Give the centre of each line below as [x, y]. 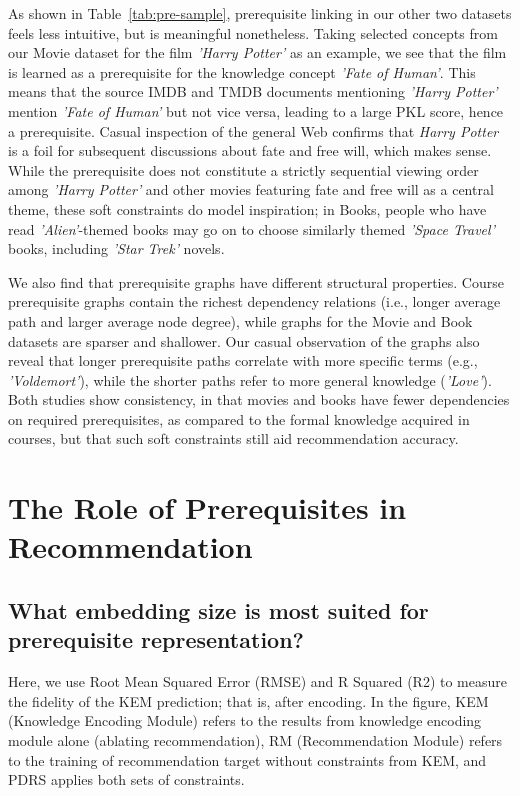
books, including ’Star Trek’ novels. [116, 248]
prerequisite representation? [156, 639]
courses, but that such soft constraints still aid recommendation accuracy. [233, 438]
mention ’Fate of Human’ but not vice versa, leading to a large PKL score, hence [256, 110]
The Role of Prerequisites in [207, 507]
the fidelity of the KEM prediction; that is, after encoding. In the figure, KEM [248, 700]
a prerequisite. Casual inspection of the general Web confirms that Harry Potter [253, 130]
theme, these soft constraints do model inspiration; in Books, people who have [247, 208]
